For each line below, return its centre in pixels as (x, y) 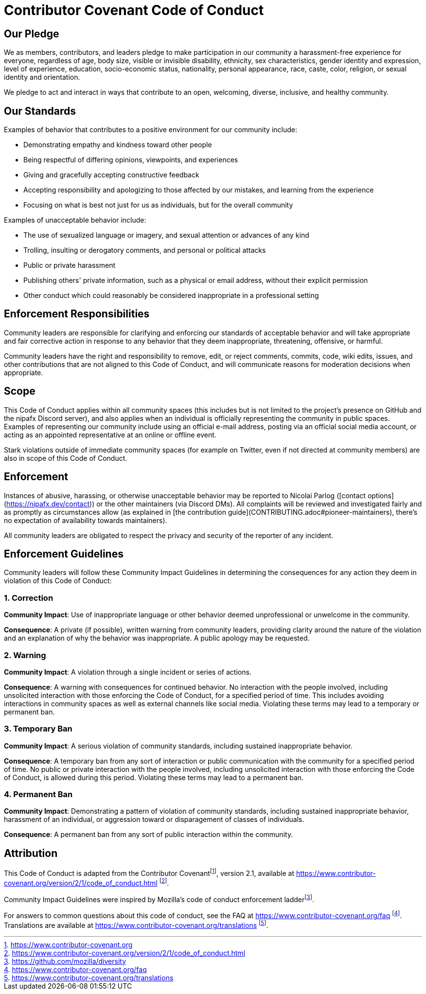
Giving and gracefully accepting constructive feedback (111, 175)
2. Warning (25, 655)
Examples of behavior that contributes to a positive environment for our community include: (151, 130)
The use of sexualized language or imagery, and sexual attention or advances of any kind (166, 235)
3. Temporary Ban (38, 729)
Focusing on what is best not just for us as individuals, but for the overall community (158, 205)
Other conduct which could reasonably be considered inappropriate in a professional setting (171, 296)
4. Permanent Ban (38, 794)
